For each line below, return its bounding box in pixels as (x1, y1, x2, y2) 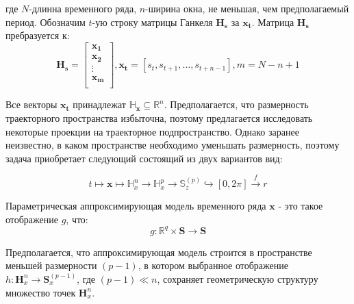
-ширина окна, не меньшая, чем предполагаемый (145, 1, 349, 15)
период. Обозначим (5, 14, 86, 29)
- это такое (278, 199, 323, 213)
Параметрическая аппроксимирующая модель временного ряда (5, 199, 266, 213)
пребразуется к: (5, 28, 70, 42)
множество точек (5, 285, 76, 299)
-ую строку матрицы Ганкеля (92, 14, 213, 29)
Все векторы (5, 97, 58, 112)
